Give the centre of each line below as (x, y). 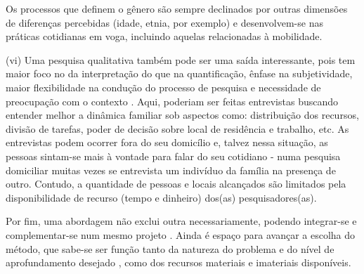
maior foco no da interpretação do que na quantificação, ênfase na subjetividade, (179, 73)
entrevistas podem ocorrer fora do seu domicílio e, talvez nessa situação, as (167, 142)
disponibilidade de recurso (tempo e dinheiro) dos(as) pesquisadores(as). (161, 197)
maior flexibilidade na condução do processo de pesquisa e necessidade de (163, 87)
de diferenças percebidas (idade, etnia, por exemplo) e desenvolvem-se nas (164, 22)
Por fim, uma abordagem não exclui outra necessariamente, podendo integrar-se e (181, 221)
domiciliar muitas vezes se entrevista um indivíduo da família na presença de (171, 170)
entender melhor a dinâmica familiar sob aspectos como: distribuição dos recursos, (182, 115)
